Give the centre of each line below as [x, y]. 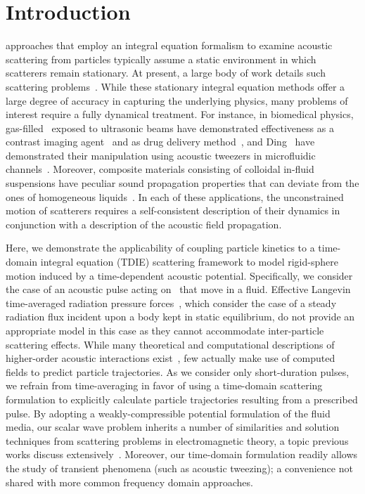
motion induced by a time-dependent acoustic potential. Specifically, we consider [179, 275]
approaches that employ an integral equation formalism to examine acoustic [169, 45]
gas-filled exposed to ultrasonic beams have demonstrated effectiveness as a [170, 128]
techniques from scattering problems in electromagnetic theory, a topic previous [177, 440]
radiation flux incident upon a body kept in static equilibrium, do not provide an [180, 317]
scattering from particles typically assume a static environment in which [161, 59]
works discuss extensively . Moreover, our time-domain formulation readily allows [182, 454]
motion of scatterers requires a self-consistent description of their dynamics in [173, 210]
